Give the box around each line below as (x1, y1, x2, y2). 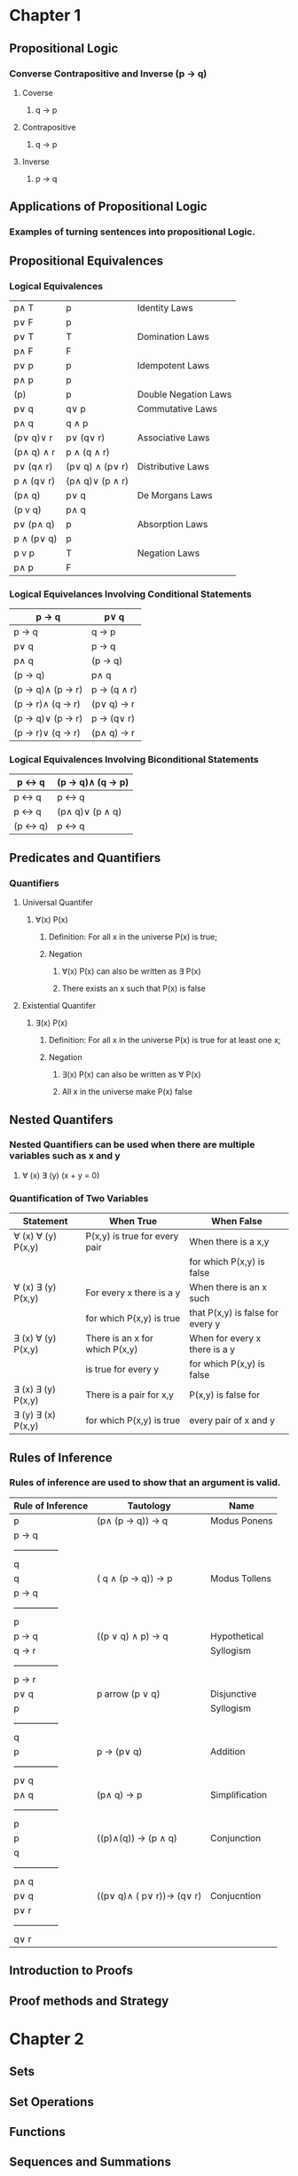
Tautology (127, 1499, 171, 1512)
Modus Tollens (209, 1572, 272, 1585)
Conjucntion (209, 1889, 262, 1902)
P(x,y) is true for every (85, 1230, 179, 1243)
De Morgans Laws (137, 489, 213, 502)
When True (109, 1215, 158, 1228)
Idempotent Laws (137, 359, 210, 371)
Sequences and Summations (9, 2155, 171, 2170)
